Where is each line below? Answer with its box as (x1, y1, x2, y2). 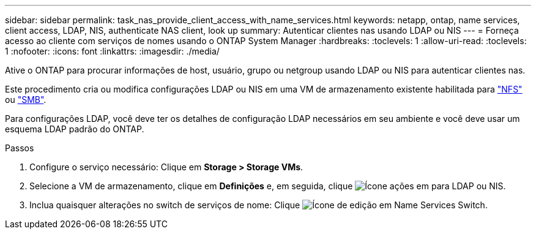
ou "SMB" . (5, 94, 47, 105)
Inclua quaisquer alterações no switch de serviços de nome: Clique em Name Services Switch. (29, 200, 488, 210)
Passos (5, 143, 34, 153)
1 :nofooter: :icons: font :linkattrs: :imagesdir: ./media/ (5, 46, 220, 56)
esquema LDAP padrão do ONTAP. (5, 124, 144, 134)
